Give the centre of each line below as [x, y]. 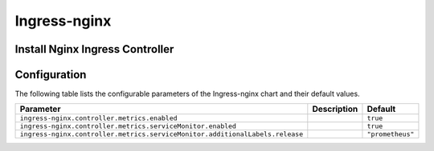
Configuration [51, 75]
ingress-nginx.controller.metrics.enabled [98, 119]
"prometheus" [391, 135]
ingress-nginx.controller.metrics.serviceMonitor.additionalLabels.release [162, 135]
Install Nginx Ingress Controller [94, 49]
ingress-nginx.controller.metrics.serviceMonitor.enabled [128, 127]
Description [335, 109]
